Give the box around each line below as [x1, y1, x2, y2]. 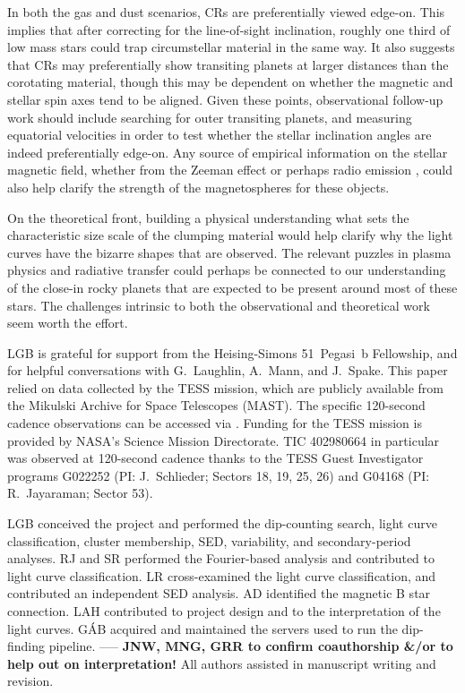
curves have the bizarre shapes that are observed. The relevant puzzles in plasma [7, 243, 452, 261]
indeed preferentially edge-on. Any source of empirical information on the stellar [7, 142, 448, 161]
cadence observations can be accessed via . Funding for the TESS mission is [7, 414, 422, 432]
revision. [7, 672, 54, 690]
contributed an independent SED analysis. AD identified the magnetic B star [7, 584, 431, 603]
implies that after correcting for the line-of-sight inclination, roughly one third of [7, 20, 451, 38]
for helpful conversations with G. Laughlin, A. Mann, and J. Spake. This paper [7, 361, 448, 380]
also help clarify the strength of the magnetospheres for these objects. [7, 177, 390, 196]
